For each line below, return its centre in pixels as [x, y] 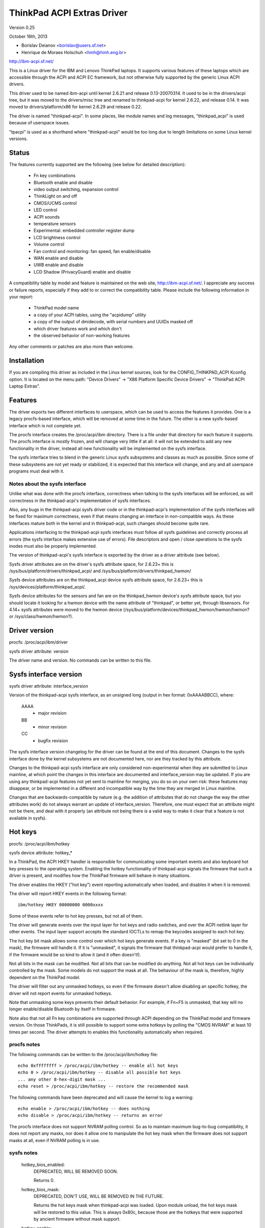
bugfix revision [53, 740]
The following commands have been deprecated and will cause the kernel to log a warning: [101, 1097]
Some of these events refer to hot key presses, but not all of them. [76, 916]
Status [19, 153]
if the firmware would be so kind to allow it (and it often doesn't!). [75, 954]
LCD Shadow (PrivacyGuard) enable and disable [82, 272]
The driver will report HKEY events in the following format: [68, 893]
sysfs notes [23, 1153]
